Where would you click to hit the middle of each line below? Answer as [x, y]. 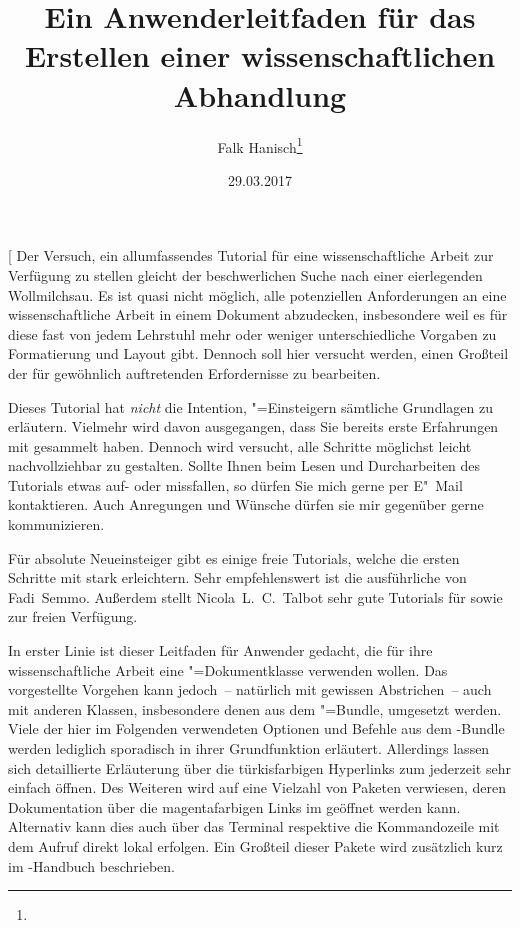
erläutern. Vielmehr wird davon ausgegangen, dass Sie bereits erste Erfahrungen [253, 426]
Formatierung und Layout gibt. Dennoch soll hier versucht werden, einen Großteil [258, 353]
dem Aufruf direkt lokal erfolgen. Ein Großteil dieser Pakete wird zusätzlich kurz [255, 845]
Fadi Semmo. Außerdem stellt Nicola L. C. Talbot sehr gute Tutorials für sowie [255, 596]
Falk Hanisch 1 [260, 145]
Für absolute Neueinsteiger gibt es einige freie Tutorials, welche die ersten [234, 557]
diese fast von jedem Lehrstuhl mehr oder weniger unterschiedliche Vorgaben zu [252, 333]
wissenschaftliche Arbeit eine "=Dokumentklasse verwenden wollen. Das [228, 669]
